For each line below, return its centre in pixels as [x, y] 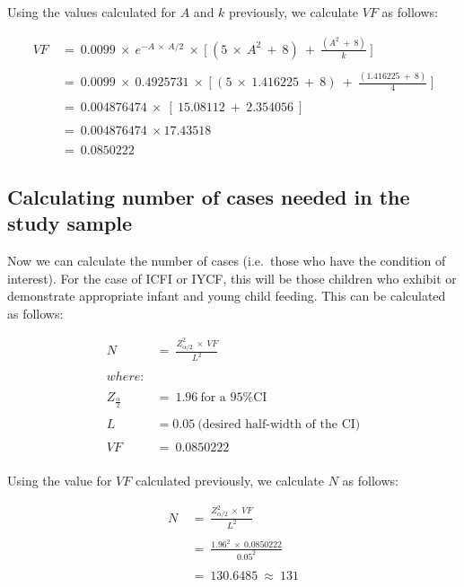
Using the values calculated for [92, 12]
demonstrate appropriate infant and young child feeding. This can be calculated [227, 296]
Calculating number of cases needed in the [209, 196]
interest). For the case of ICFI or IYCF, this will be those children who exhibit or [232, 278]
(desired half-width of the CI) [279, 425]
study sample [70, 223]
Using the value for [60, 481]
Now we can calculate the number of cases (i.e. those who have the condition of [227, 260]
